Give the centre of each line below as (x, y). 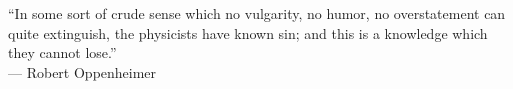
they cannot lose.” (62, 52)
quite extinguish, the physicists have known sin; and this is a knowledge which (248, 32)
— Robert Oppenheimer (82, 71)
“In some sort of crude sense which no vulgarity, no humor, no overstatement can (257, 13)
